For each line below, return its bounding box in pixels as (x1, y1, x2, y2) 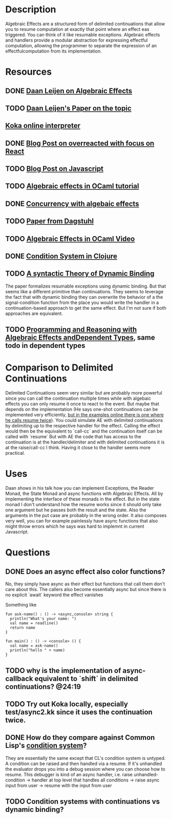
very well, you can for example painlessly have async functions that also (5, 518, 158, 524)
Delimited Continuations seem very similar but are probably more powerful (5, 390, 162, 396)
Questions (5, 547, 50, 559)
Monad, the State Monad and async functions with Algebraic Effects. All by (5, 490, 163, 497)
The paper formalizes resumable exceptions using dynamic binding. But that (5, 283, 166, 289)
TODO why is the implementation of (5, 666, 121, 675)
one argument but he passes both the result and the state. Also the (5, 507, 146, 513)
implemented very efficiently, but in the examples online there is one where (5, 412, 164, 418)
